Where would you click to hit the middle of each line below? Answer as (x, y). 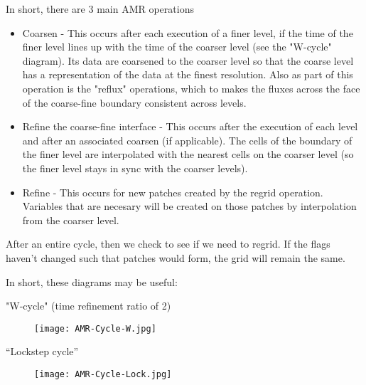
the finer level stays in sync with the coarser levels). (135, 168)
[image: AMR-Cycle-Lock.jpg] (103, 374)
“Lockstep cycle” (42, 351)
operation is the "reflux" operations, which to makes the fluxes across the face (191, 88)
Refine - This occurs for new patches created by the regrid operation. (173, 192)
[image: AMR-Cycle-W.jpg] (95, 328)
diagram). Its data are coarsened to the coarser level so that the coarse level (188, 60)
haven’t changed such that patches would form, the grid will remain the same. (176, 257)
